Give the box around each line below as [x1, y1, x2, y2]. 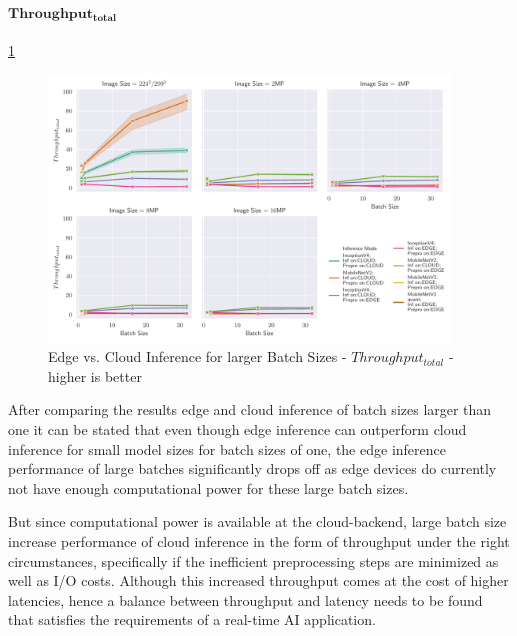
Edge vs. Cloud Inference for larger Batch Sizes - [48, 346, 347, 367]
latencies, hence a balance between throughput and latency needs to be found [8, 589, 483, 610]
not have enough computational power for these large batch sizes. [8, 477, 409, 498]
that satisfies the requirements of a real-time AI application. [8, 609, 376, 630]
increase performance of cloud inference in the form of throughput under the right [8, 531, 510, 551]
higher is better [48, 365, 142, 386]
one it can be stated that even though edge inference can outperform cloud [8, 419, 467, 440]
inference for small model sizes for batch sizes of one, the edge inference [8, 438, 446, 459]
